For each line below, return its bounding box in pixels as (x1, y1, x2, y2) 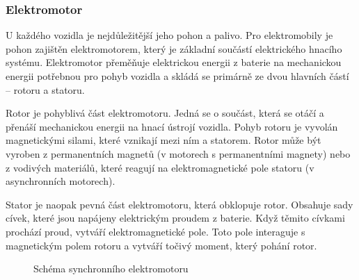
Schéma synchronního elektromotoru (33, 261, 189, 276)
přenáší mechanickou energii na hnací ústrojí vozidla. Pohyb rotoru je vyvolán (6, 119, 338, 133)
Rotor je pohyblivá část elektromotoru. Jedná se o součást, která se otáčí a (6, 106, 324, 120)
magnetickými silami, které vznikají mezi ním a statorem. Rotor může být (6, 133, 321, 147)
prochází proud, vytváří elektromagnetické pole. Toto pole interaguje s (6, 224, 305, 238)
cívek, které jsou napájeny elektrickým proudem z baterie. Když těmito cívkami (6, 211, 345, 225)
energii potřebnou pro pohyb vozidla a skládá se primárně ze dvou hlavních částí (6, 69, 349, 83)
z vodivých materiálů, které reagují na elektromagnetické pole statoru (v (6, 160, 314, 174)
